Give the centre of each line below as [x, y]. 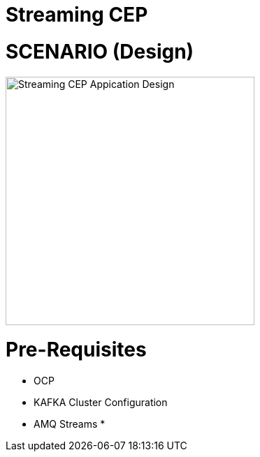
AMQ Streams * [70, 424]
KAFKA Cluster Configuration [101, 402]
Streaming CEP [77, 15]
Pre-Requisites [76, 350]
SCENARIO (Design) [100, 51]
